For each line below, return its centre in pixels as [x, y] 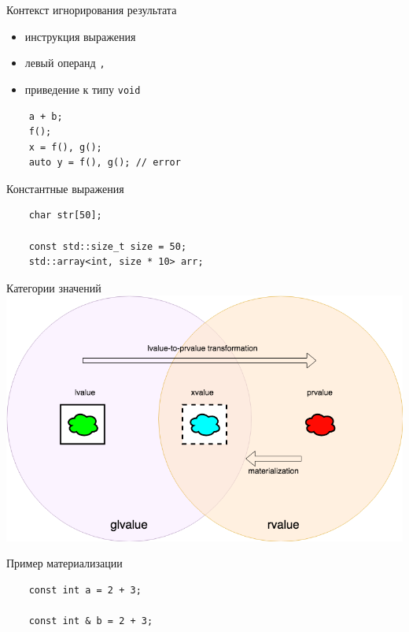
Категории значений [54, 287]
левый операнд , [65, 63]
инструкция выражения [80, 36]
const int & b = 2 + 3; [91, 621]
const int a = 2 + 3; [85, 590]
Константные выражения [65, 188]
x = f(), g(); [65, 147]
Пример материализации [64, 563]
